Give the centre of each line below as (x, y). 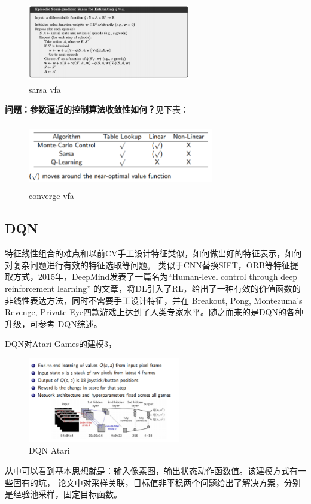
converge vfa (51, 196)
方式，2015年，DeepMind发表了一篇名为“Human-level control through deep (155, 277)
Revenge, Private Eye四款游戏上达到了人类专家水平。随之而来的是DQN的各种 (154, 312)
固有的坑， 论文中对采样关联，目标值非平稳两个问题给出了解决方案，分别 (157, 482)
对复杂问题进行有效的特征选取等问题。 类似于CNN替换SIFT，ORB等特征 (147, 265)
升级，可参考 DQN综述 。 (54, 323)
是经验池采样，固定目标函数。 (63, 494)
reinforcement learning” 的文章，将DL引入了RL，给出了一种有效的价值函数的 (153, 289)
